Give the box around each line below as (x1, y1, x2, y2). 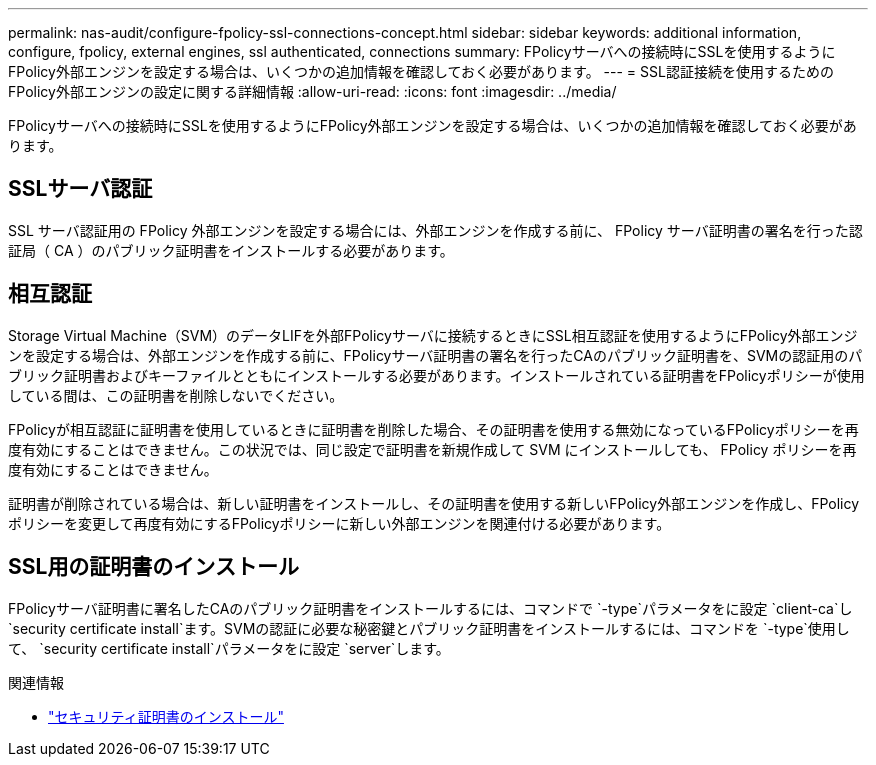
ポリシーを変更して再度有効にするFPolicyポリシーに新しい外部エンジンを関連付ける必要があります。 (8, 514, 671, 532)
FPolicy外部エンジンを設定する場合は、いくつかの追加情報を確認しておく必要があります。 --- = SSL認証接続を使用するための (8, 63, 834, 80)
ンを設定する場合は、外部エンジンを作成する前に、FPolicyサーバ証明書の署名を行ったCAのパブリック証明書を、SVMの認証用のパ (8, 346, 863, 364)
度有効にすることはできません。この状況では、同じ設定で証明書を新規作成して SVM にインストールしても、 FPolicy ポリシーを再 (8, 440, 857, 458)
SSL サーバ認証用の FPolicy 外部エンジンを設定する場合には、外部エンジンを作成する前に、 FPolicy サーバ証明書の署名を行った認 (8, 221, 863, 239)
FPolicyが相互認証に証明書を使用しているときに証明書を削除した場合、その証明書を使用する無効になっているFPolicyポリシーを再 (8, 420, 859, 438)
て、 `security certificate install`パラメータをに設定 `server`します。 (8, 639, 450, 657)
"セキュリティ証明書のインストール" (48, 707, 284, 725)
